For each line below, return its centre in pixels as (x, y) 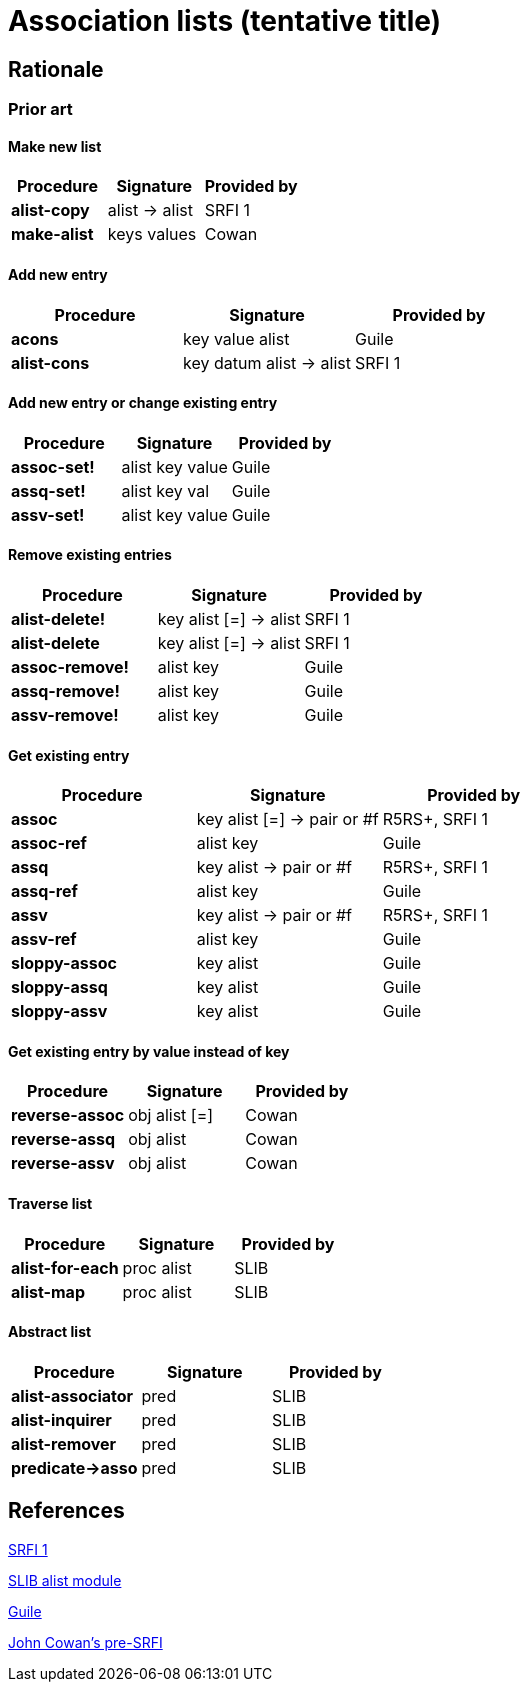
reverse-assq (63, 1139)
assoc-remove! (70, 667)
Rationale (56, 69)
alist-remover (64, 1443)
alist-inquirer (61, 1419)
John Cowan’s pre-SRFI (85, 1642)
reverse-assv (63, 1163)
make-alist (52, 234)
